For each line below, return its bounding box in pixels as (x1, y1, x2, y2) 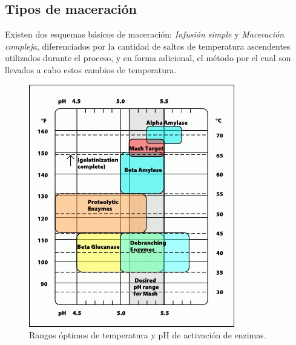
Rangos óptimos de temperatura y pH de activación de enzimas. (29, 329, 266, 341)
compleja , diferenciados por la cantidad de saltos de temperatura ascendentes (5, 39, 291, 52)
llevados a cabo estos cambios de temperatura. (5, 63, 177, 76)
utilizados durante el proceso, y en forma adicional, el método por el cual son (5, 51, 291, 64)
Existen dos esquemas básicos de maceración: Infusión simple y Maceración (5, 28, 284, 41)
